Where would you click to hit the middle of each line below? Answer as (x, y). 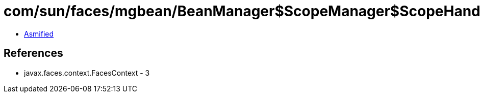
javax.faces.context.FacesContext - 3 (87, 73)
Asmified (39, 34)
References (33, 53)
